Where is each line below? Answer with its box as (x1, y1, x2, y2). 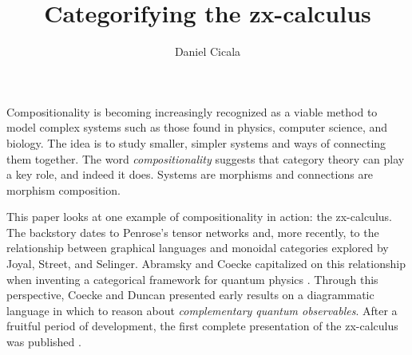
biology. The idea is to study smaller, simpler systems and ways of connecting (6, 134, 386, 151)
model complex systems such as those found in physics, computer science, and (6, 119, 388, 136)
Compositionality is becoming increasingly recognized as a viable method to (6, 103, 378, 120)
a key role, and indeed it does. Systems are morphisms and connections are (6, 166, 374, 183)
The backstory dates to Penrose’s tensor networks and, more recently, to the (6, 223, 379, 240)
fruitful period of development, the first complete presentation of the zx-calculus (6, 318, 398, 334)
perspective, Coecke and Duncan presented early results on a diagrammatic (6, 286, 374, 303)
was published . (6, 333, 81, 350)
